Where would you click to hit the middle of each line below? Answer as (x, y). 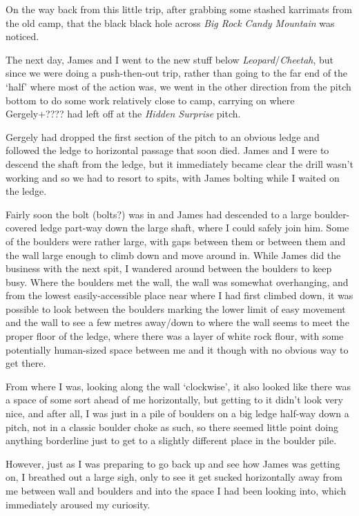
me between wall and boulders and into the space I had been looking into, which (176, 490)
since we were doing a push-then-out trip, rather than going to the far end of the (177, 73)
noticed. (22, 36)
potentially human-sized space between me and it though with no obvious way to (177, 349)
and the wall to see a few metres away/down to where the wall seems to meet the (178, 322)
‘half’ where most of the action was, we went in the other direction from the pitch (178, 86)
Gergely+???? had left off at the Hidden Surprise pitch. (123, 114)
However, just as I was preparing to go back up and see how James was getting (173, 463)
